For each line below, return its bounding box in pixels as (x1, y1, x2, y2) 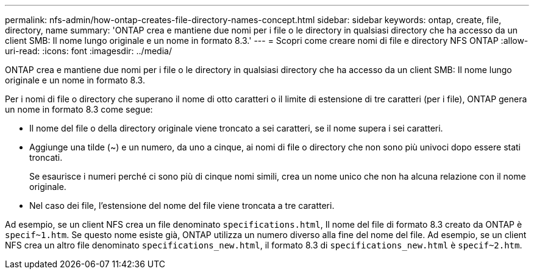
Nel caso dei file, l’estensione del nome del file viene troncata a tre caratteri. (29, 200, 335, 211)
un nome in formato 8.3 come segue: (5, 104, 153, 114)
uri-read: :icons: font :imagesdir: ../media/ (5, 46, 172, 56)
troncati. (29, 152, 63, 163)
